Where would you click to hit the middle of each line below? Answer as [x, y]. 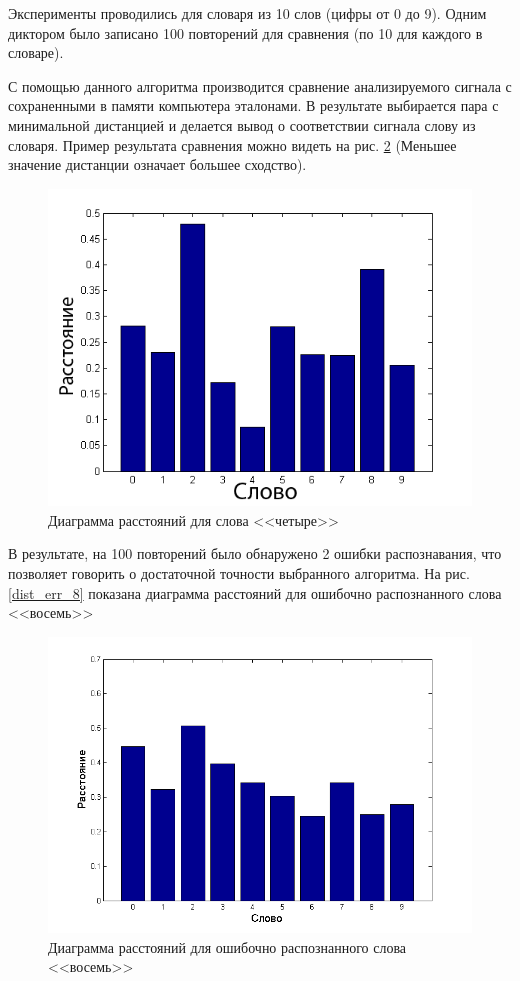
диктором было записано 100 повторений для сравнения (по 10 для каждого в [245, 32]
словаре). [36, 52]
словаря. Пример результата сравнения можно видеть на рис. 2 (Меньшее [232, 144]
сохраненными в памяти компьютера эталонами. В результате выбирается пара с [253, 105]
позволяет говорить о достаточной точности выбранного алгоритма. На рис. [239, 572]
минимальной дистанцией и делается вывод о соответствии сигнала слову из [242, 124]
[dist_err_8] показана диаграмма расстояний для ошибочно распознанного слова [255, 592]
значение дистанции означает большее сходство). [157, 164]
